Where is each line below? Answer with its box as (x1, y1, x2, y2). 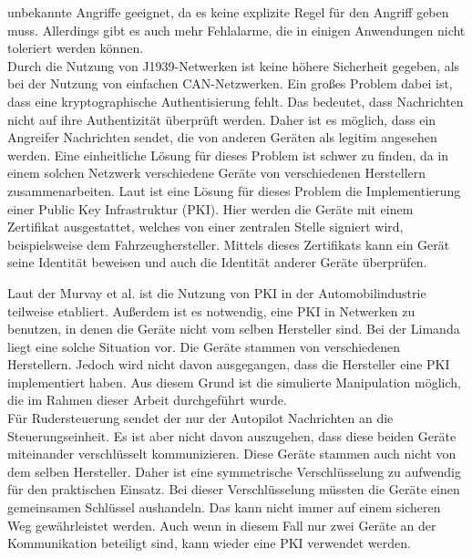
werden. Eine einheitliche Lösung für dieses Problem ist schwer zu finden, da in (7, 145, 449, 164)
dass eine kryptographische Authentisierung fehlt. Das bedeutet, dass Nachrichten (7, 91, 464, 110)
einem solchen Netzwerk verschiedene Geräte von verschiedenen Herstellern (7, 163, 426, 182)
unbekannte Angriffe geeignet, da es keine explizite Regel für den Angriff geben (7, 3, 449, 21)
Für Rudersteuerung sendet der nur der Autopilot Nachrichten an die (7, 408, 394, 428)
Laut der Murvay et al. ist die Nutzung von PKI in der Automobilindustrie (7, 283, 426, 302)
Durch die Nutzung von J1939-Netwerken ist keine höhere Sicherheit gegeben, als (7, 56, 460, 75)
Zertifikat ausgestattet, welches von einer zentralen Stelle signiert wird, (7, 217, 404, 236)
